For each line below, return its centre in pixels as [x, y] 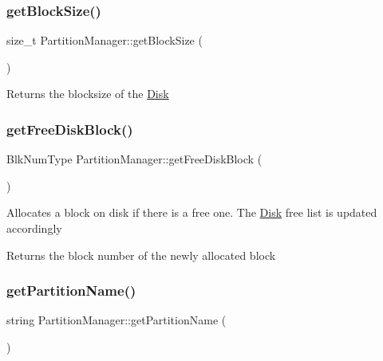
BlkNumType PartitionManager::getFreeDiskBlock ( [134, 159]
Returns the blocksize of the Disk [88, 94]
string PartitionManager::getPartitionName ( [116, 320]
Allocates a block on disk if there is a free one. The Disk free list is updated [192, 212]
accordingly [34, 228]
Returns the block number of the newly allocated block [141, 255]
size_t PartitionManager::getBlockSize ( [105, 40]
